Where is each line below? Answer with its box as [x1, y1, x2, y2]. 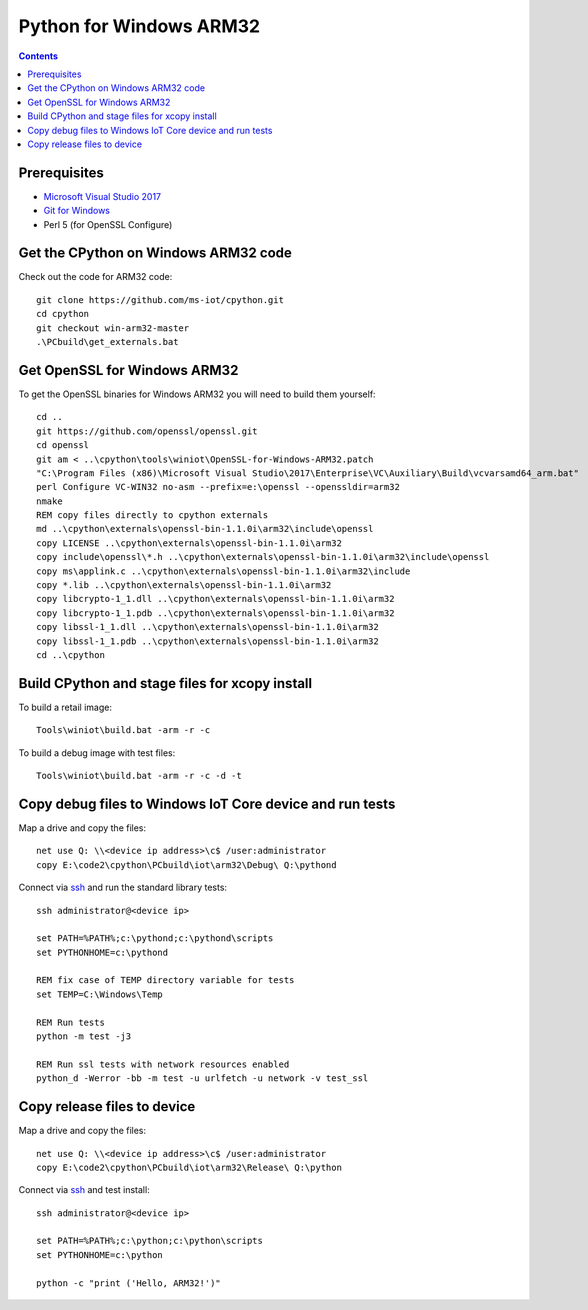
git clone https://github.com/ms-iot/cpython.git [36, 294, 285, 305]
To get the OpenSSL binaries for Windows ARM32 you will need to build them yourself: [18, 388, 376, 400]
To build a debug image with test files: [18, 746, 176, 759]
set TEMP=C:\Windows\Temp [36, 988, 164, 1000]
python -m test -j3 [36, 1031, 132, 1042]
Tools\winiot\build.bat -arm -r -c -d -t [36, 770, 242, 782]
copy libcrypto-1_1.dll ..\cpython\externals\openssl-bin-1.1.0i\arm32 [36, 593, 395, 605]
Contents [18, 50, 59, 62]
